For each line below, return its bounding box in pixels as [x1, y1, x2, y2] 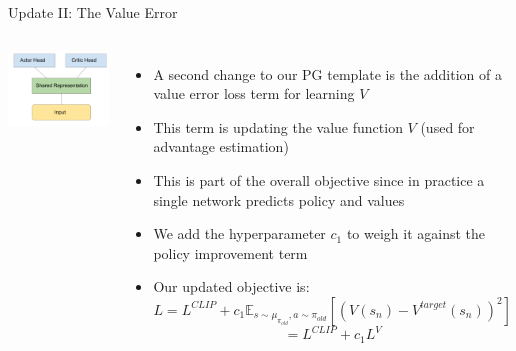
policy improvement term [153, 242, 308, 263]
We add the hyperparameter [153, 223, 326, 244]
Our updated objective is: [153, 276, 310, 297]
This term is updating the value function [153, 116, 403, 137]
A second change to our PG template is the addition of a [153, 63, 502, 84]
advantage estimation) [153, 136, 289, 157]
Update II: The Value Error [8, 2, 178, 22]
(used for [420, 116, 475, 137]
